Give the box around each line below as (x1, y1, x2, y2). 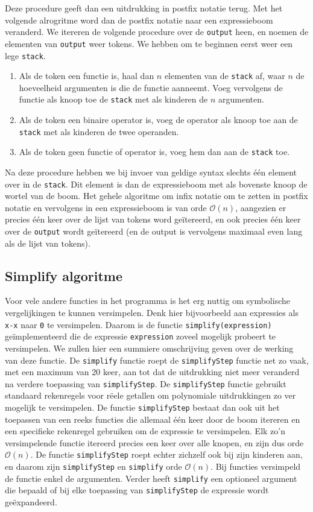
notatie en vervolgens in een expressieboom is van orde (5, 201, 207, 213)
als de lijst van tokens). (5, 236, 90, 249)
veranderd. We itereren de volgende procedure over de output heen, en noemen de (5, 25, 309, 38)
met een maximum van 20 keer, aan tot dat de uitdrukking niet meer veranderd (5, 365, 300, 378)
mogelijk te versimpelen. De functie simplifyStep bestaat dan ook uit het (5, 401, 280, 414)
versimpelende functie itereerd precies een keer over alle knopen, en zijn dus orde (5, 436, 304, 449)
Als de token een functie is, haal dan (19, 69, 154, 82)
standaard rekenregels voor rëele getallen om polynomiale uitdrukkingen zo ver (5, 389, 296, 402)
